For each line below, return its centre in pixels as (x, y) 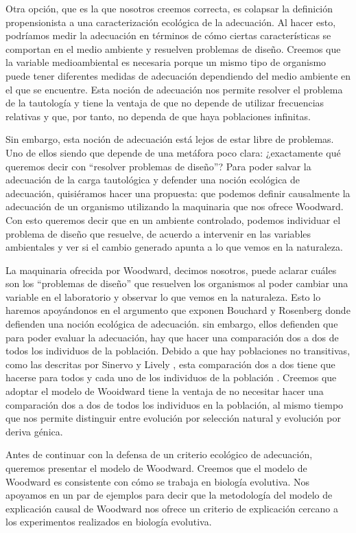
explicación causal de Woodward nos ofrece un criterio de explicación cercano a (172, 508)
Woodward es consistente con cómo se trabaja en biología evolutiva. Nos (157, 481)
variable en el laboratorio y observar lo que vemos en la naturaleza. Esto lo (163, 296)
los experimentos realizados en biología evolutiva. (109, 522)
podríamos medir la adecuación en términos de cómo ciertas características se (168, 35)
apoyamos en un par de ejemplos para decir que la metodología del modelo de (169, 495)
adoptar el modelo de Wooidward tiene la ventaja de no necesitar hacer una (165, 391)
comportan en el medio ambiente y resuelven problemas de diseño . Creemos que (173, 48)
